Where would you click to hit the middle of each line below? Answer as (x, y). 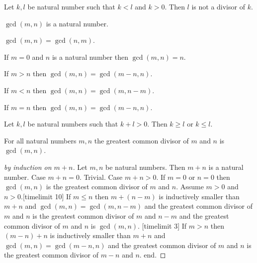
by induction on (28, 167)
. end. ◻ (153, 255)
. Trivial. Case (101, 177)
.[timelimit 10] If (46, 196)
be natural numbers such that (73, 124)
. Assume (190, 187)
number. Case (25, 177)
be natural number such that (71, 6)
